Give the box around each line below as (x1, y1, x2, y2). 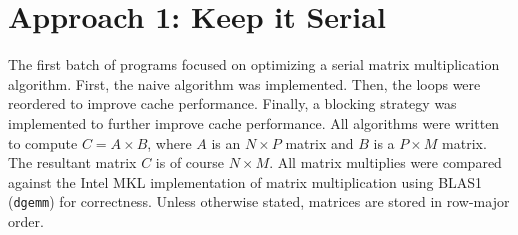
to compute (8, 132, 78, 153)
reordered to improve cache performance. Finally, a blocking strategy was (8, 93, 457, 114)
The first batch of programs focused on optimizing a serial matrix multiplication (8, 54, 500, 75)
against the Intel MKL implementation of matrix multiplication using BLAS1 (8, 171, 483, 192)
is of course (155, 152, 225, 173)
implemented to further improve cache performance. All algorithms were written (8, 112, 500, 133)
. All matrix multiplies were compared (269, 152, 502, 173)
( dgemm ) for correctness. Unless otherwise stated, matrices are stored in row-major (8, 191, 510, 212)
